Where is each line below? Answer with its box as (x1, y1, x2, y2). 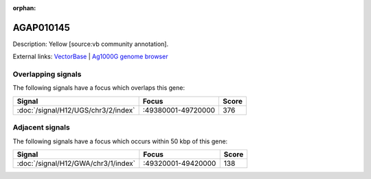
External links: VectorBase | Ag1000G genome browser (12, 52, 168, 61)
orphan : (12, 4, 36, 12)
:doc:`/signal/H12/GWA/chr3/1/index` (16, 158, 135, 168)
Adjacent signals (12, 123, 70, 132)
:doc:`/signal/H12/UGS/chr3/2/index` (16, 105, 135, 115)
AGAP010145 (12, 21, 70, 34)
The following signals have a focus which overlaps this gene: (12, 84, 185, 92)
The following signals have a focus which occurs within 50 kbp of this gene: (12, 137, 228, 145)
